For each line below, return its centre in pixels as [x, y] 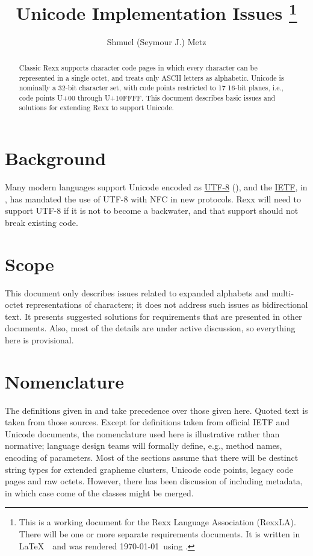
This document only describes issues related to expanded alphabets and [137, 292]
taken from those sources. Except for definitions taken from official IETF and [147, 422]
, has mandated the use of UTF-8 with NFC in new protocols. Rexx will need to [153, 198]
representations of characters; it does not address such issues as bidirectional [167, 305]
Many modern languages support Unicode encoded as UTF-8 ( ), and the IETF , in [156, 187]
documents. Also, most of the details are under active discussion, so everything [150, 328]
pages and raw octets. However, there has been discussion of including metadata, [154, 481]
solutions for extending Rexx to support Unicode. [96, 108]
